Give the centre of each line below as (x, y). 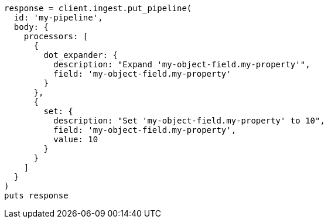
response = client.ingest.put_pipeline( (98, 8)
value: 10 (76, 139)
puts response (36, 195)
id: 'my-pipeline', (58, 18)
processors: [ (56, 36)
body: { (31, 27)
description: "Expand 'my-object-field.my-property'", (182, 64)
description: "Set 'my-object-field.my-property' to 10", (189, 121)
